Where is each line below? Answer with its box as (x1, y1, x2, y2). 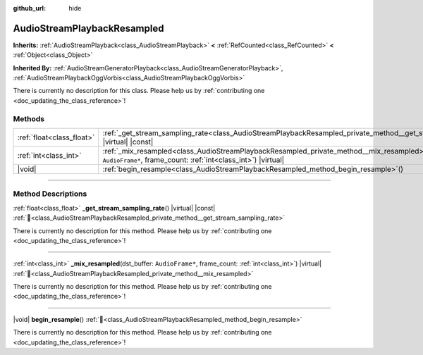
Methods (13, 113, 45, 123)
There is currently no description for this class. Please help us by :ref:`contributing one (13, 87, 265, 95)
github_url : (13, 4, 46, 12)
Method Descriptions (13, 189, 87, 199)
